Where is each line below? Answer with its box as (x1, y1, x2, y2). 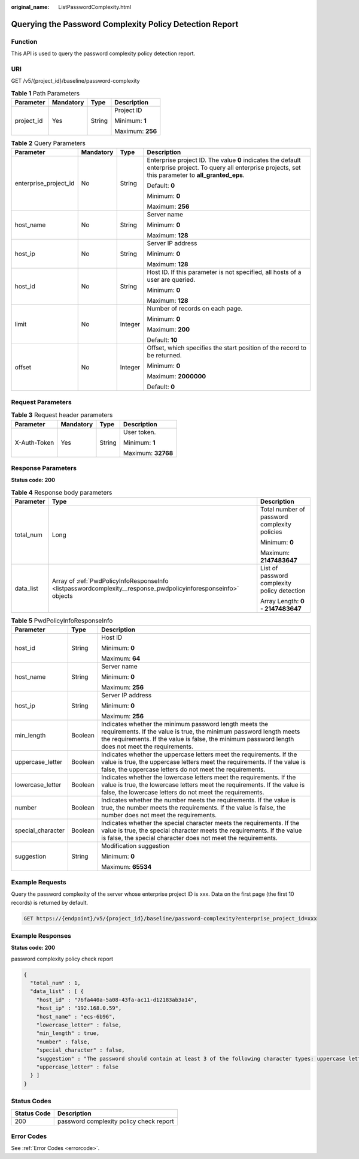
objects (51, 592, 73, 600)
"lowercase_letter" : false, (36, 1022, 122, 1028)
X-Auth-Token (14, 438, 54, 447)
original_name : (11, 4, 50, 10)
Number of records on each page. (147, 305, 243, 313)
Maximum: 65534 (101, 863, 152, 871)
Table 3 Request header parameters (11, 411, 113, 419)
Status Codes (11, 1097, 51, 1106)
